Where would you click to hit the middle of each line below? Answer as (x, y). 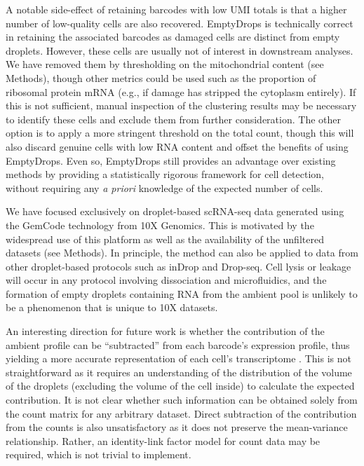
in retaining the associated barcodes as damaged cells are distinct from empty (173, 37)
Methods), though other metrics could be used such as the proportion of (161, 77)
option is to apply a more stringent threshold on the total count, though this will (180, 133)
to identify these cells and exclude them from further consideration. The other (173, 119)
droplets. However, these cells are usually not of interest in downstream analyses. (180, 50)
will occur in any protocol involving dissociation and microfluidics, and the (166, 280)
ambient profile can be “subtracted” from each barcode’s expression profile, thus (178, 344)
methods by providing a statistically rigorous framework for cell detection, (165, 174)
